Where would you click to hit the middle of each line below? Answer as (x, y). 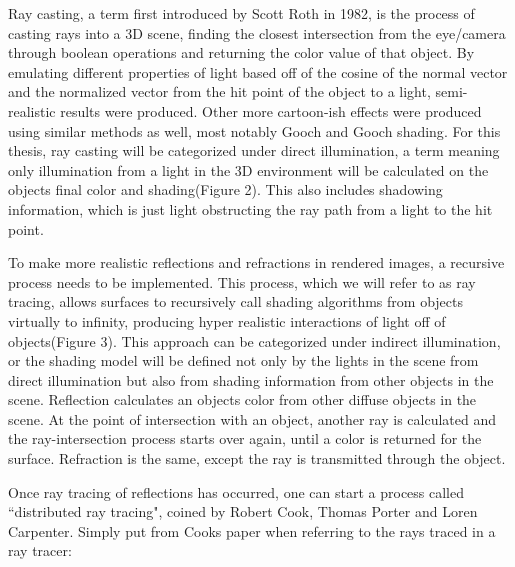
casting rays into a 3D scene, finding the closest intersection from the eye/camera (257, 32)
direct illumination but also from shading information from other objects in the (251, 379)
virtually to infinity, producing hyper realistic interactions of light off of (227, 320)
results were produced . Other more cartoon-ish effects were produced (271, 110)
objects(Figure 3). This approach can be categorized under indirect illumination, (254, 340)
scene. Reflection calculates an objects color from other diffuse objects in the (242, 399)
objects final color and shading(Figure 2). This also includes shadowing (225, 189)
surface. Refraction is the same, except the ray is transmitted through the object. (257, 458)
